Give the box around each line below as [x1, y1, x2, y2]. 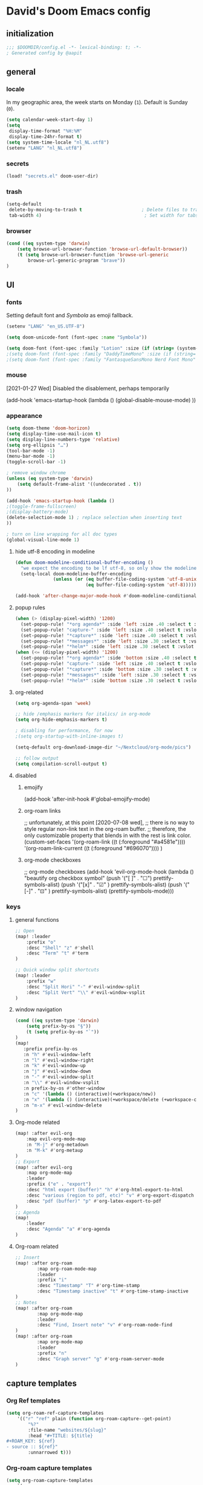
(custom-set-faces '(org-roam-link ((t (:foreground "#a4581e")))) [24, 838, 185, 845]
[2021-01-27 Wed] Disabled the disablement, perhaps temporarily [6, 385, 170, 392]
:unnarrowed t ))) [28, 1449, 71, 1456]
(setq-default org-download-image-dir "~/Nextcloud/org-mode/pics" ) [14, 744, 192, 750]
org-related [14, 689, 43, 696]
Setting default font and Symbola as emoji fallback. [6, 312, 134, 319]
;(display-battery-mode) [6, 509, 69, 515]
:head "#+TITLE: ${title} [28, 1432, 94, 1439]
